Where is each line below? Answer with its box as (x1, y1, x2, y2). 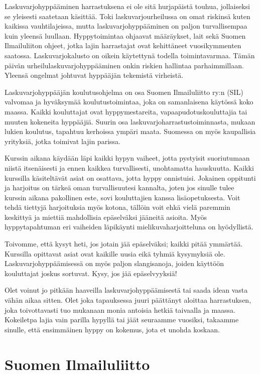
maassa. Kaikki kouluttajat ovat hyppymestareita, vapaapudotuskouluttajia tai (5, 106, 247, 116)
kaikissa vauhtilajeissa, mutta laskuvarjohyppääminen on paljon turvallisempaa (5, 21, 247, 31)
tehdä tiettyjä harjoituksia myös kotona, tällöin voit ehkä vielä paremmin (5, 202, 230, 212)
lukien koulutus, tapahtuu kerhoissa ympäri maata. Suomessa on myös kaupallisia (5, 126, 256, 137)
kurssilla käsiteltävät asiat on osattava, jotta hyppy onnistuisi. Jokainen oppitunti (5, 172, 256, 183)
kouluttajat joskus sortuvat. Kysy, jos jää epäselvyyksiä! (5, 268, 177, 278)
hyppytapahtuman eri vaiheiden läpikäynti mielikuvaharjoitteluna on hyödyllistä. (5, 221, 253, 232)
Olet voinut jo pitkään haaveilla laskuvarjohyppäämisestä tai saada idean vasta (5, 285, 248, 295)
